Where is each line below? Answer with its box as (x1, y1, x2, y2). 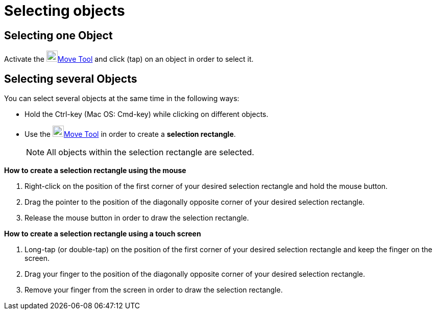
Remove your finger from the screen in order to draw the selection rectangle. (25, 285, 283, 295)
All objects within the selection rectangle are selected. (46, 147, 254, 158)
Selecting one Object (4, 29, 113, 42)
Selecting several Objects (4, 72, 137, 85)
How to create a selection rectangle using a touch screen (4, 229, 201, 238)
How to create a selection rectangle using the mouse (4, 166, 186, 175)
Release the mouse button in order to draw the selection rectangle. (25, 213, 249, 223)
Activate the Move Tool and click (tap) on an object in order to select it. (4, 55, 254, 64)
